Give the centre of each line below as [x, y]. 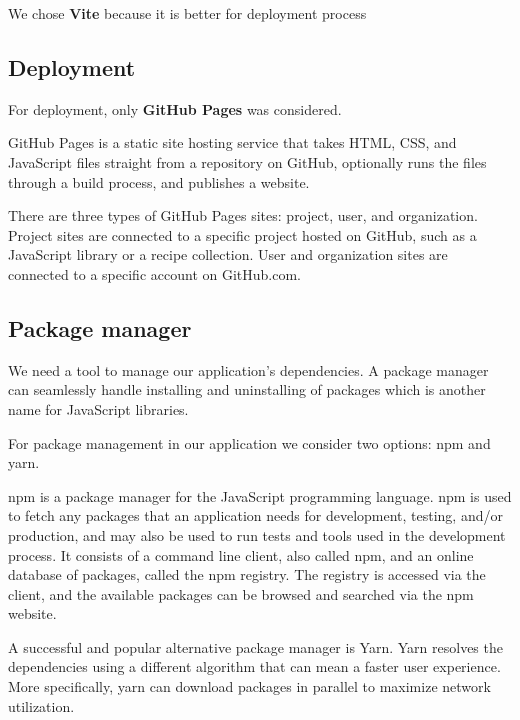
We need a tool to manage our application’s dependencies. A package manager [248, 369]
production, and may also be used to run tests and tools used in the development [257, 534]
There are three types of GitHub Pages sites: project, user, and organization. [243, 215]
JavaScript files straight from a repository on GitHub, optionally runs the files [247, 161]
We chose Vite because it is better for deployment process [187, 13]
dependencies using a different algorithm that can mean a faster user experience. [254, 666]
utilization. [41, 705]
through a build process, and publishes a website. [159, 181]
